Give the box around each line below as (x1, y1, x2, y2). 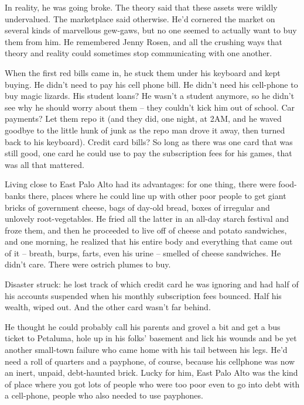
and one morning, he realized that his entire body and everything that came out (5, 235, 293, 248)
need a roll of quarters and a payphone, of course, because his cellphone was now (5, 355, 295, 367)
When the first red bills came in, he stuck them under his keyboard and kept (5, 66, 281, 78)
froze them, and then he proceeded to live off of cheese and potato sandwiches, (5, 224, 287, 236)
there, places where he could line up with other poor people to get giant (28, 189, 286, 201)
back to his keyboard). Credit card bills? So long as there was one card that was (5, 135, 293, 147)
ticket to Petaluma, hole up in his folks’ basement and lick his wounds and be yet (5, 332, 297, 344)
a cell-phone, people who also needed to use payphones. (5, 389, 203, 401)
